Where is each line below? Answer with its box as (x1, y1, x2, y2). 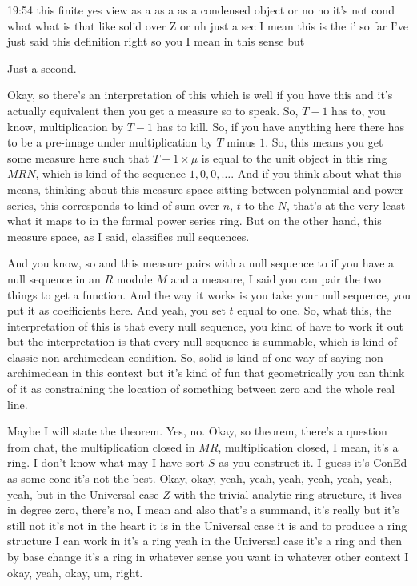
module (116, 270, 153, 287)
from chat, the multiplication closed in (7, 438, 195, 455)
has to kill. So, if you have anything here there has (156, 118, 405, 134)
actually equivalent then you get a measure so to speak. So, (7, 102, 299, 118)
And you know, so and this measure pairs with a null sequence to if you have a (7, 255, 395, 271)
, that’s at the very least (286, 196, 406, 213)
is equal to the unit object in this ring (201, 149, 387, 166)
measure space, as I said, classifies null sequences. (7, 227, 250, 244)
